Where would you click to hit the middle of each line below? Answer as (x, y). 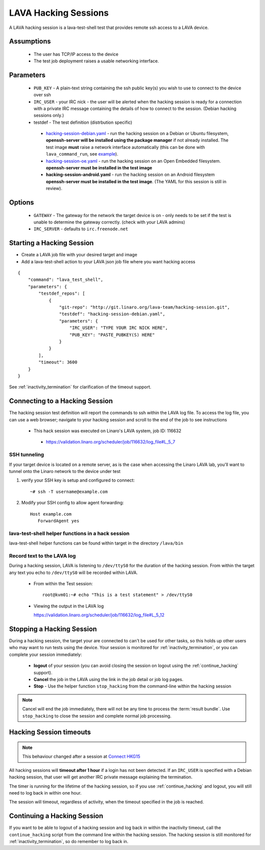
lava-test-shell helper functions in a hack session (69, 533)
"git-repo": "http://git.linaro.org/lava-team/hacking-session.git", (145, 307)
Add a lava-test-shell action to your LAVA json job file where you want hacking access (108, 261)
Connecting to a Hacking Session (61, 401)
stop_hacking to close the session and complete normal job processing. (97, 716)
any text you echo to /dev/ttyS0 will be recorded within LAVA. (73, 573)
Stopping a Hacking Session (53, 629)
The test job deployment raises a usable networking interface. (96, 61)
